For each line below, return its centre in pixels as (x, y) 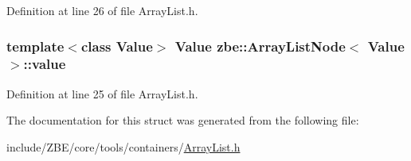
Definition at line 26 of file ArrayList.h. (102, 10)
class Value (117, 46)
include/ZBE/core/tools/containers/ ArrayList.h (123, 146)
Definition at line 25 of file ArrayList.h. (102, 93)
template (35, 46)
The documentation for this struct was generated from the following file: (183, 120)
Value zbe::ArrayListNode (260, 46)
